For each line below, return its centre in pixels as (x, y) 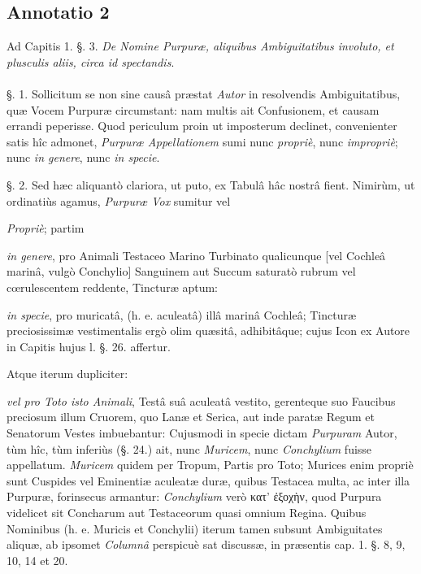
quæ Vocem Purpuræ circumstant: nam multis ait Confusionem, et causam (193, 109)
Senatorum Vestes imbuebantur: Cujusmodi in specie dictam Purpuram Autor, (202, 433)
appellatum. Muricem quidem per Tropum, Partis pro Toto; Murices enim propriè (210, 465)
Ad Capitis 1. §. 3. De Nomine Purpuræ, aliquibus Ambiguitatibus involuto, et (200, 46)
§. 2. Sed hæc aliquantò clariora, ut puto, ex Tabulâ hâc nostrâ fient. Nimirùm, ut (211, 184)
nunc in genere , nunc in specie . (83, 157)
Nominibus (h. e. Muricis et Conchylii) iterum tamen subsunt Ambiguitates (195, 528)
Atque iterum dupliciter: (67, 374)
